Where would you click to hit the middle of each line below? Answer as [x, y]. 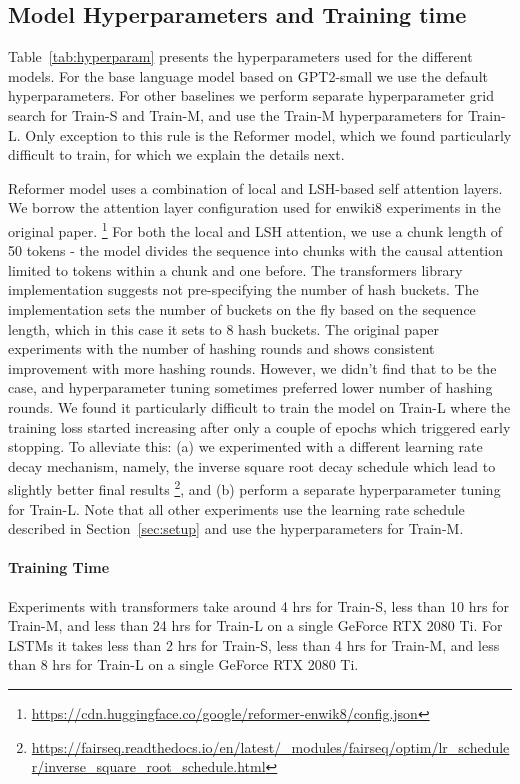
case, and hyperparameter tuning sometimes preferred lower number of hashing [250, 387]
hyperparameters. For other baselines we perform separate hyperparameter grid [251, 95]
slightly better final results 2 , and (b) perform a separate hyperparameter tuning [254, 487]
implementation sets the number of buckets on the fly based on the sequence [242, 308]
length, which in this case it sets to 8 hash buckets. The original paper [224, 328]
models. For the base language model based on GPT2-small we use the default [248, 75]
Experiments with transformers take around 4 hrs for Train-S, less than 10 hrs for [258, 605]
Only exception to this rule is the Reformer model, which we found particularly [268, 134]
